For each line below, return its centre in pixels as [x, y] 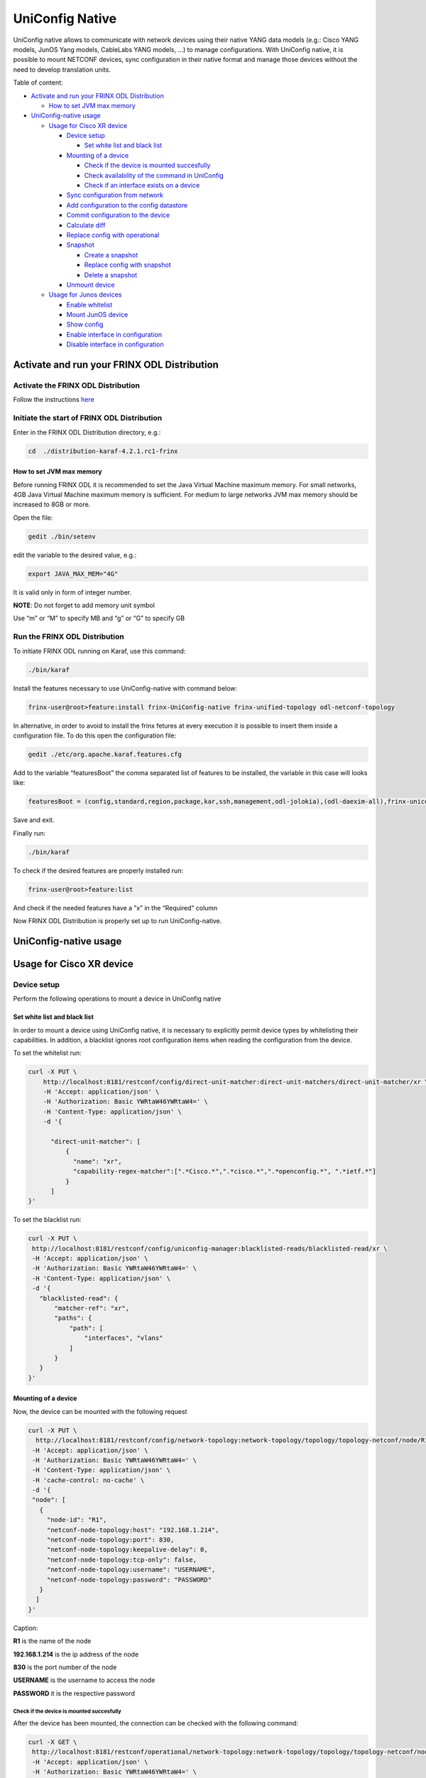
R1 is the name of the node [52, 1641]
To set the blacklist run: [47, 1220]
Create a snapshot [111, 255]
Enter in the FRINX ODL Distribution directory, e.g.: [87, 432]
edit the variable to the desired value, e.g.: [75, 555]
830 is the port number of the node [65, 1667]
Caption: [26, 1628]
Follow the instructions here [54, 400]
